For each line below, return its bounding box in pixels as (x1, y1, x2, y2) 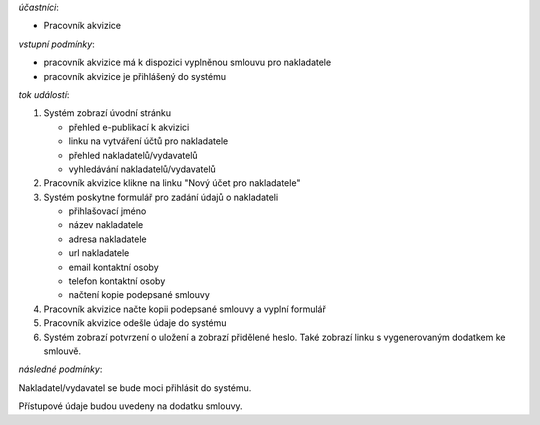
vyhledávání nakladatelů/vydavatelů (68, 163, 217, 175)
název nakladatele (68, 219, 144, 231)
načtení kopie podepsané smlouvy (68, 289, 210, 301)
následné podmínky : (18, 363, 103, 375)
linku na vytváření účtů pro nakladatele (68, 135, 229, 147)
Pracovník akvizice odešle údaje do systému (43, 317, 227, 329)
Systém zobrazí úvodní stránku (43, 107, 172, 119)
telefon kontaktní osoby (68, 275, 166, 287)
